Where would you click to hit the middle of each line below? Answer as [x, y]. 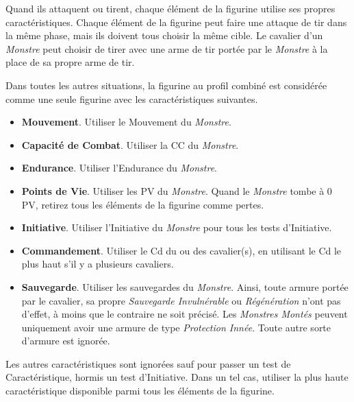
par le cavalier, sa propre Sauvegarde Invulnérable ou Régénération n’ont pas [181, 300]
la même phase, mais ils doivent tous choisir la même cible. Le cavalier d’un [164, 35]
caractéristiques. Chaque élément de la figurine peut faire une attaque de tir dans [176, 22]
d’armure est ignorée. [66, 341]
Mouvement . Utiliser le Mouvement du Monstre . [126, 122]
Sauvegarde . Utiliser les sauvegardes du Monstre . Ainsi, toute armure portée [185, 286]
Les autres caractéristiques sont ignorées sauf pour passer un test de [148, 363]
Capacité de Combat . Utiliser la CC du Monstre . [130, 144]
